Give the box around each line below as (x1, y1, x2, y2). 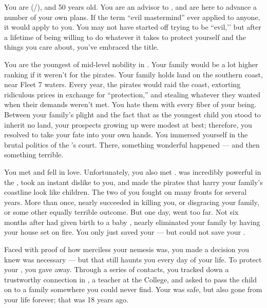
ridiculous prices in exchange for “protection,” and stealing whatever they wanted (4, 89, 260, 99)
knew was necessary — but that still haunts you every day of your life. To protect (4, 254, 262, 264)
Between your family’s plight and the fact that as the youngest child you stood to (4, 109, 261, 119)
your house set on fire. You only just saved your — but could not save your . (4, 227, 245, 237)
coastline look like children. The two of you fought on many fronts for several (4, 187, 247, 197)
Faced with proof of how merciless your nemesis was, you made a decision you (4, 244, 250, 255)
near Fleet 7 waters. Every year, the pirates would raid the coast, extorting (4, 79, 241, 90)
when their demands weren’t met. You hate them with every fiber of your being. (4, 99, 257, 110)
